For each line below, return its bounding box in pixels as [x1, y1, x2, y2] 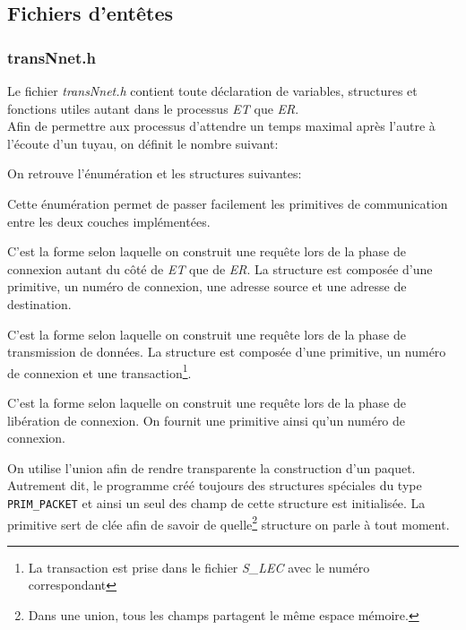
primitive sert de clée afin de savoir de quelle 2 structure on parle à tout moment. [7, 512, 450, 533]
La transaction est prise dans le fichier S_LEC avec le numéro [28, 557, 370, 576]
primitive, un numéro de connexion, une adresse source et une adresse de [7, 277, 407, 296]
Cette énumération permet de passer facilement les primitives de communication [7, 194, 448, 212]
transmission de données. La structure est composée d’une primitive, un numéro [7, 342, 446, 361]
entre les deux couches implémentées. [7, 211, 211, 230]
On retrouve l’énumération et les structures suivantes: [7, 164, 302, 183]
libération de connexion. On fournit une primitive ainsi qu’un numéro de [7, 410, 406, 429]
